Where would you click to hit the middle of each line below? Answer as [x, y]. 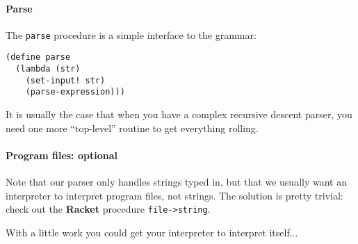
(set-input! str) [65, 80]
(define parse [38, 57]
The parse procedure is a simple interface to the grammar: [131, 34]
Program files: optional [62, 155]
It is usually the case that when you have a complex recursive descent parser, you [179, 114]
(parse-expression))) [75, 92]
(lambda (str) [48, 69]
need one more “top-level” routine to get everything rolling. [132, 128]
